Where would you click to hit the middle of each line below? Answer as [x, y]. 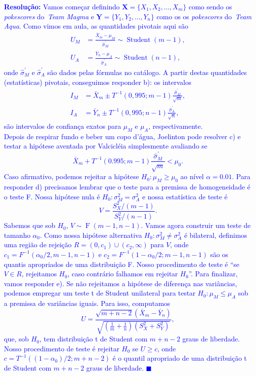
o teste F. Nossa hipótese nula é [52, 196]
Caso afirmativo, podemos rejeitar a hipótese [72, 176]
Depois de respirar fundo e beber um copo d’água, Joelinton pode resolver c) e [122, 136]
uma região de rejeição [38, 244]
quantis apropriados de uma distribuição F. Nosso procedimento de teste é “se [122, 264]
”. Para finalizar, [213, 274]
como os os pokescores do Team [204, 16]
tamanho [17, 235]
